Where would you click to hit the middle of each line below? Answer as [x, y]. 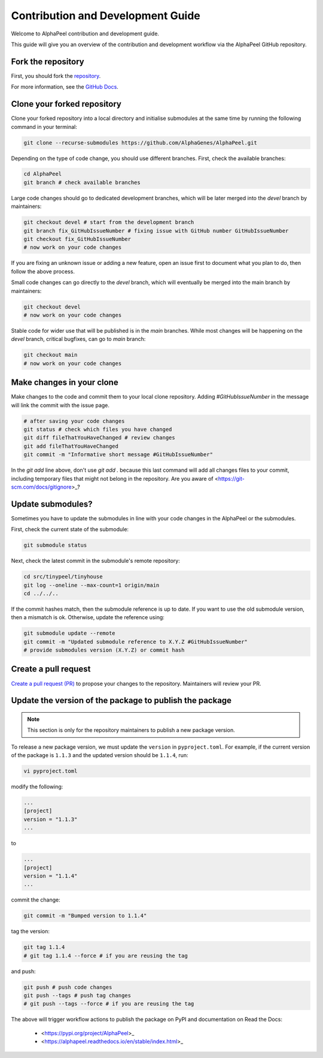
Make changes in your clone [65, 383]
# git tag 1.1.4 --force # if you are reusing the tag [106, 955]
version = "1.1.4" [51, 876]
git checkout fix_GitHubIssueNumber [77, 239]
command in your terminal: [44, 126]
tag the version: [31, 932]
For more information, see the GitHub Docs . [65, 87]
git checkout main [51, 355]
